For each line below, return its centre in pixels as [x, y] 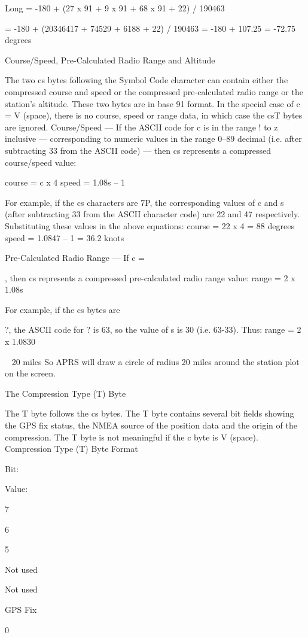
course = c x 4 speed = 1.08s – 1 [65, 182]
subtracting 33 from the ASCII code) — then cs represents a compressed [138, 150]
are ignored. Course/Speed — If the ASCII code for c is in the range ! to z [141, 127]
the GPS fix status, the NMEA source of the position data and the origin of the [151, 425]
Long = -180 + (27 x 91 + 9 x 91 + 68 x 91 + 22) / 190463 [115, 8]
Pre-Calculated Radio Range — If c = [75, 258]
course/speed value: [41, 162]
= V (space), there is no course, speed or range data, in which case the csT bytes [154, 115]
